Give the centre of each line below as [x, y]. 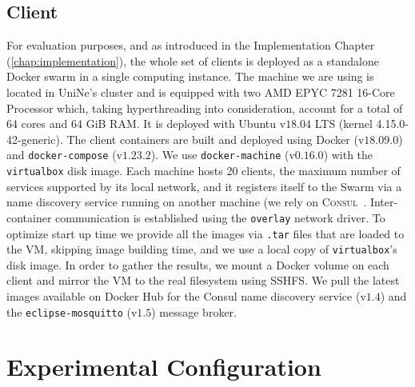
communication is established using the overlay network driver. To [220, 217]
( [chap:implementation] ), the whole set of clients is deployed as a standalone [193, 60]
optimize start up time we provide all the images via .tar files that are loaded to [206, 233]
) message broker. [194, 311]
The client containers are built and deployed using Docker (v [215, 139]
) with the [348, 155]
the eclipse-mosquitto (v [72, 311]
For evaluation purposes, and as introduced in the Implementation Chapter [191, 45]
